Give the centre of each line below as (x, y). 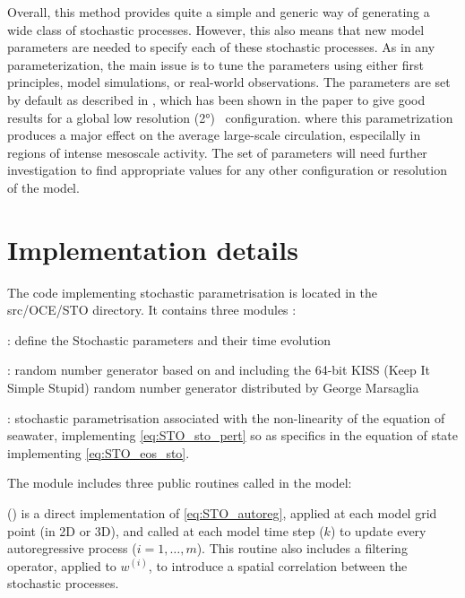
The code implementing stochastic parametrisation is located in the (192, 292)
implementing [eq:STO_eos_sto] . (99, 452)
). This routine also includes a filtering (302, 548)
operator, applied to (62, 565)
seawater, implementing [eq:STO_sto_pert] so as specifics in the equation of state (233, 435)
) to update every (378, 530)
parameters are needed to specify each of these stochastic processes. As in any (221, 47)
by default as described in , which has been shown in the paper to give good (216, 99)
